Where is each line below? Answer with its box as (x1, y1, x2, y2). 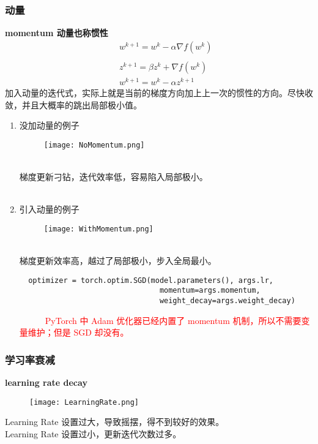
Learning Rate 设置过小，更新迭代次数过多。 (5, 427, 182, 440)
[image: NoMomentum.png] (43, 140, 145, 149)
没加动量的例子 (19, 119, 79, 132)
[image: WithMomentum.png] (43, 224, 153, 233)
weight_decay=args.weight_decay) (159, 296, 295, 305)
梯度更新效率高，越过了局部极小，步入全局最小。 (19, 254, 216, 267)
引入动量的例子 (19, 203, 79, 216)
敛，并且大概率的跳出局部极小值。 (5, 98, 142, 111)
